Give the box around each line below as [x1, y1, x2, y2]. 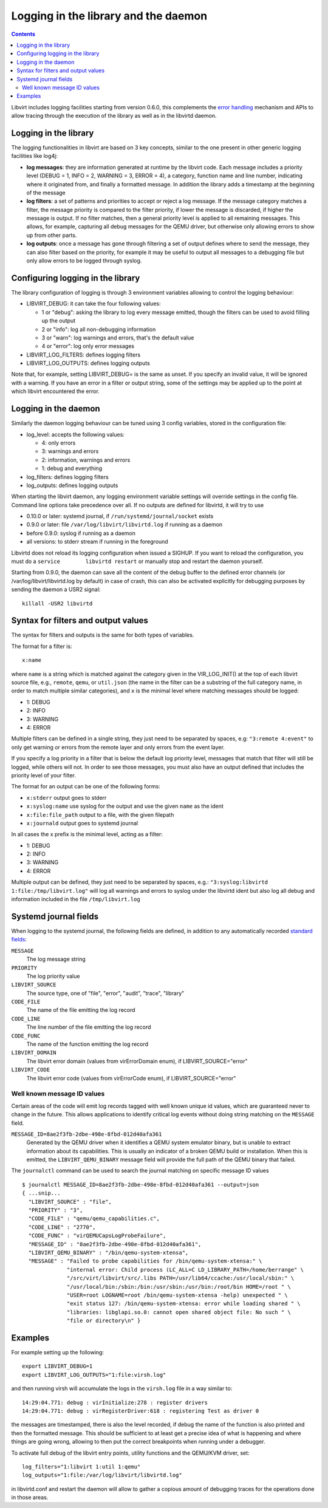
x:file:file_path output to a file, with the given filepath [26, 811, 174, 818]
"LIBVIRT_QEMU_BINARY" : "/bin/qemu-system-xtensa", [28, 1249, 189, 1256]
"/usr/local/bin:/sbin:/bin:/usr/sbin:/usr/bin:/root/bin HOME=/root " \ [67, 1283, 292, 1290]
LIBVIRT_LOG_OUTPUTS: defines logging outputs [26, 360, 150, 367]
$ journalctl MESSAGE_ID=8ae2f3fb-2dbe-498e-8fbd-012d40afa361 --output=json [22, 1181, 259, 1188]
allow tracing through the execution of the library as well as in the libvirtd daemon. [11, 112, 217, 120]
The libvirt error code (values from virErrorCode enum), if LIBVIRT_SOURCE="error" [26, 1074, 236, 1082]
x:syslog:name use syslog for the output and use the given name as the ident [26, 802, 224, 810]
